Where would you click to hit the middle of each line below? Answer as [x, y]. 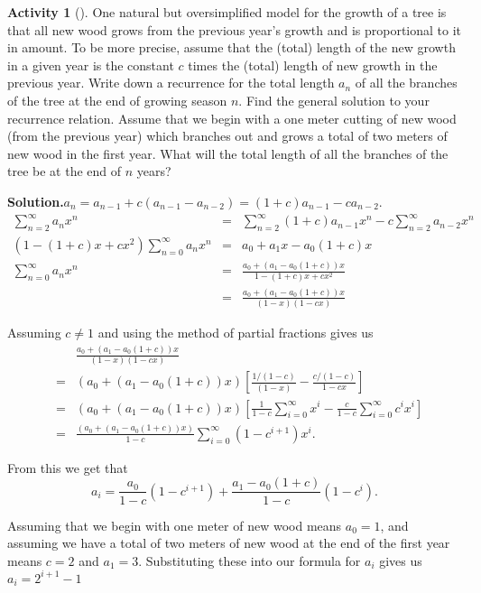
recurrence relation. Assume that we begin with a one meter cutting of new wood [232, 118]
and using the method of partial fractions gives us [236, 333]
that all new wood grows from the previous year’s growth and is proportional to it [235, 29]
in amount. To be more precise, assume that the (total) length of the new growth [231, 47]
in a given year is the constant [91, 65]
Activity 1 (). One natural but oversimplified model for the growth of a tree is [227, 12]
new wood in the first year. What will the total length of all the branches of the [228, 153]
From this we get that [68, 467]
